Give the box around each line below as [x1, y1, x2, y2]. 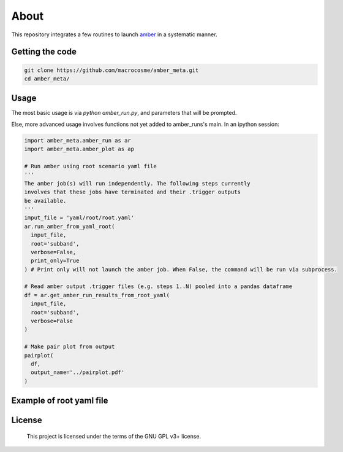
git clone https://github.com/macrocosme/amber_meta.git [24, 66, 199, 74]
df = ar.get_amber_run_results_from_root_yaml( [24, 292, 170, 298]
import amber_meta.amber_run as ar [24, 137, 131, 144]
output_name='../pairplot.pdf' [31, 369, 125, 376]
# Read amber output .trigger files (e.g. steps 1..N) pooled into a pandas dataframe [24, 283, 293, 290]
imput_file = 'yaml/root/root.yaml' [24, 214, 135, 221]
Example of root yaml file [11, 395, 108, 406]
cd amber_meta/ [24, 75, 70, 82]
